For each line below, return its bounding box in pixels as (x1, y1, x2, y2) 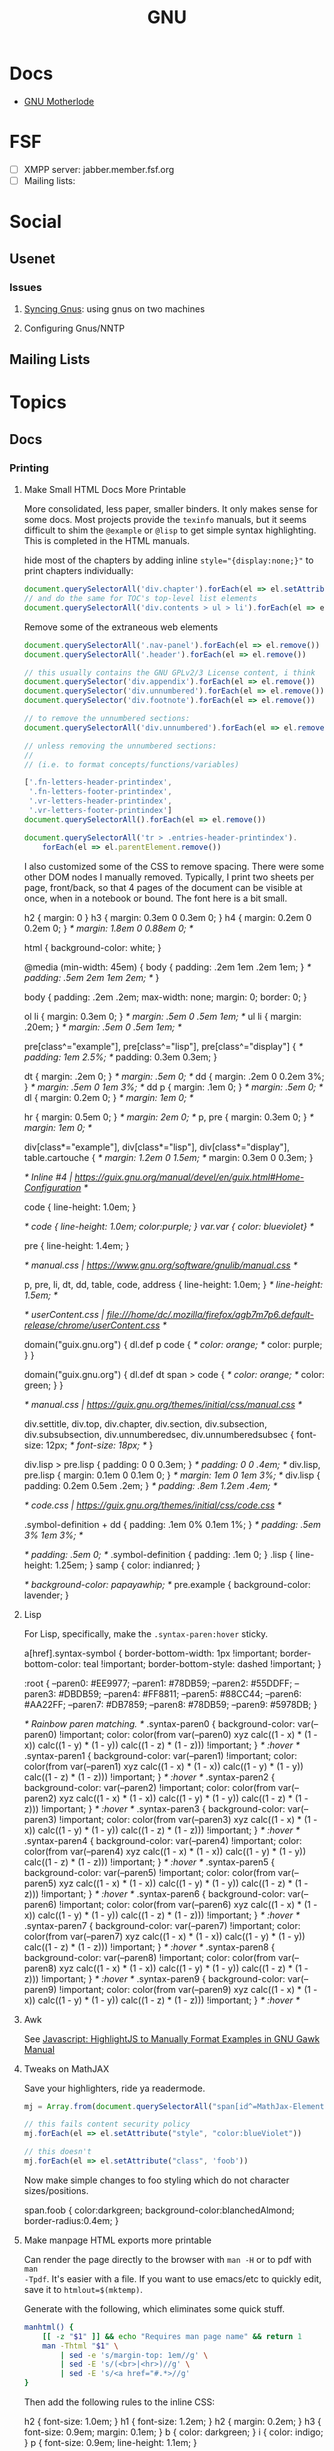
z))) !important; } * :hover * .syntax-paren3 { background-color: (23, 1802, 286, 1815)
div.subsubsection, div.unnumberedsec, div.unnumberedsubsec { (23, 1428, 295, 1440)
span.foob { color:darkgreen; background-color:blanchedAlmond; (23, 2204, 296, 2216)
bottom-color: (23, 1657, 82, 1670)
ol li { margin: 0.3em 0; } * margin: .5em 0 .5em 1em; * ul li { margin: (23, 1010, 302, 1022)
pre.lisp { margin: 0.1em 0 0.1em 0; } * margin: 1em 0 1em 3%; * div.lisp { (23, 1469, 321, 1481)
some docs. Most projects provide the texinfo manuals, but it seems (23, 514, 307, 526)
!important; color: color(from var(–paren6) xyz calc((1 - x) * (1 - (58, 1898, 318, 1910)
